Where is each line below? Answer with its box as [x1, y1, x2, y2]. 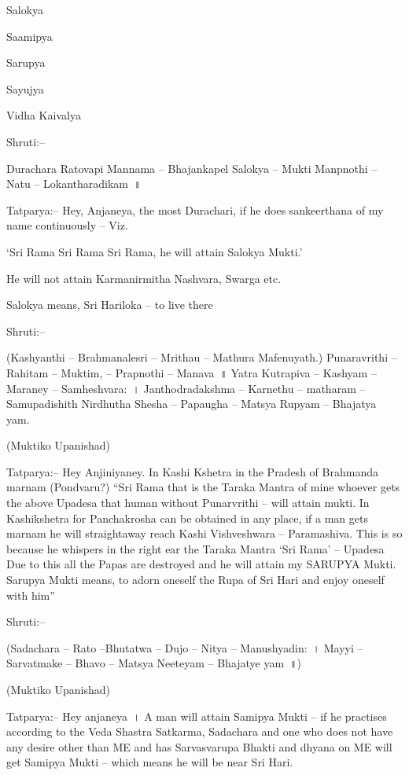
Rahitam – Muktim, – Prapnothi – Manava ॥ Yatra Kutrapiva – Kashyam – [6, 364, 377, 380]
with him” [6, 586, 55, 603]
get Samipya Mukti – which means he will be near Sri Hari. [6, 754, 293, 770]
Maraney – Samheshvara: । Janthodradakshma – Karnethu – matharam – [6, 380, 366, 396]
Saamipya [6, 28, 53, 44]
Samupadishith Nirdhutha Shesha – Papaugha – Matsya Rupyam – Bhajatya [6, 395, 377, 412]
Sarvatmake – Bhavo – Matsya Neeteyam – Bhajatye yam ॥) [6, 655, 302, 671]
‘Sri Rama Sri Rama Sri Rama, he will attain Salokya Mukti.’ [6, 243, 303, 259]
